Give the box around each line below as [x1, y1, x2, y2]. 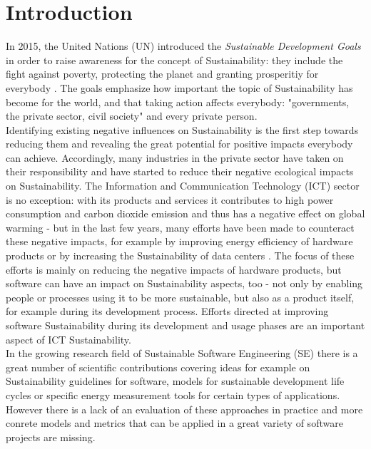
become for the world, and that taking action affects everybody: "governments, [6, 94, 350, 109]
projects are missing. [6, 429, 96, 444]
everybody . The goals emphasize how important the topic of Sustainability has [6, 80, 353, 95]
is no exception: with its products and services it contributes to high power [6, 192, 334, 207]
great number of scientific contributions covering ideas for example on [6, 359, 310, 374]
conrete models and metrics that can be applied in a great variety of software [6, 416, 343, 430]
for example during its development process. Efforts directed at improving [6, 304, 329, 319]
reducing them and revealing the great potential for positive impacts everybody [6, 136, 353, 151]
